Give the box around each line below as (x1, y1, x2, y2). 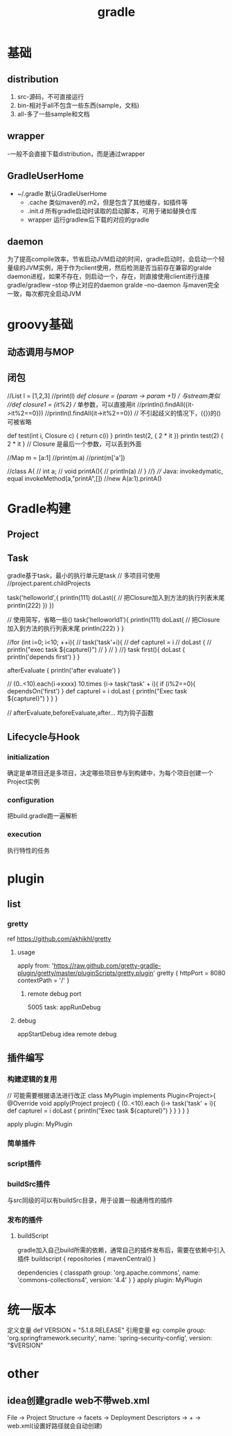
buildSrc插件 (7, 1179, 51, 1189)
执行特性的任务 (7, 846, 50, 854)
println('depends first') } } (7, 653, 80, 662)
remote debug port (27, 990, 82, 998)
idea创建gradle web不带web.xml (7, 1395, 150, 1407)
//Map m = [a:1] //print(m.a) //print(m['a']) (7, 453, 126, 461)
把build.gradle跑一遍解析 (7, 812, 78, 820)
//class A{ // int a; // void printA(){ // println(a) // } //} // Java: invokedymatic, (7, 467, 224, 475)
